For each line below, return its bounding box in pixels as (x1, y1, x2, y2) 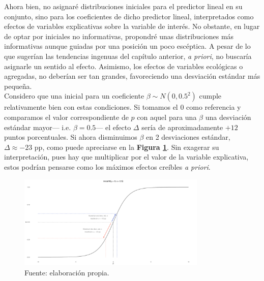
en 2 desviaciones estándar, (146, 132, 230, 142)
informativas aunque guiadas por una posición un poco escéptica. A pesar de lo (4, 41, 251, 51)
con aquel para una (137, 111, 197, 122)
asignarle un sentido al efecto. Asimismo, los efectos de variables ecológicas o (4, 60, 243, 71)
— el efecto (96, 121, 131, 132)
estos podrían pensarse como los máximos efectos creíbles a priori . (4, 161, 211, 172)
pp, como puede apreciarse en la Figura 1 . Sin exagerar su (34, 141, 219, 152)
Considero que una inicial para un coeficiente (4, 90, 144, 101)
